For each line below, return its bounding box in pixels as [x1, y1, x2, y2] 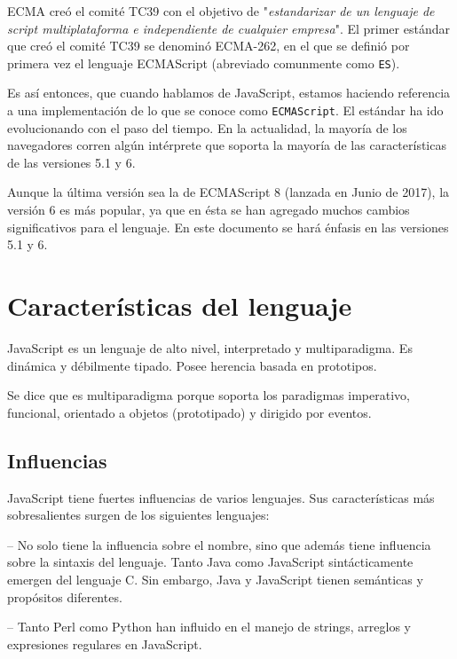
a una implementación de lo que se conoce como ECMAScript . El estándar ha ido [7, 101, 444, 120]
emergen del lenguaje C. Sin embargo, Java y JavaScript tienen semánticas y [7, 569, 423, 588]
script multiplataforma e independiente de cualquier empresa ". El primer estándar [7, 19, 450, 37]
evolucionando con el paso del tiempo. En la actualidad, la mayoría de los [7, 118, 407, 137]
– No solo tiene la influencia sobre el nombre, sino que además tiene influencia [7, 535, 431, 553]
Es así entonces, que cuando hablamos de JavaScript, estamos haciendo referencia [7, 83, 451, 102]
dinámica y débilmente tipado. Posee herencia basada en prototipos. [7, 356, 377, 374]
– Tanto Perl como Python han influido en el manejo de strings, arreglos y [7, 617, 412, 636]
